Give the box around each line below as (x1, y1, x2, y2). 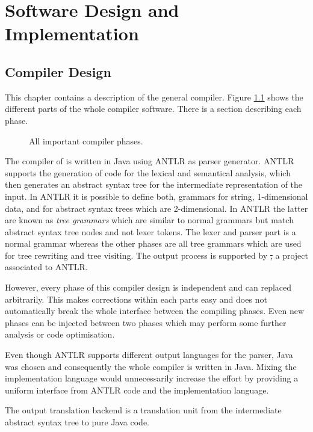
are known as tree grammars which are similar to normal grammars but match (5, 214, 294, 226)
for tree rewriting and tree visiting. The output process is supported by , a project (5, 248, 308, 261)
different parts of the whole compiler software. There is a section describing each (5, 102, 302, 115)
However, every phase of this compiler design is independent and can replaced (5, 281, 292, 294)
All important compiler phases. (29, 134, 143, 147)
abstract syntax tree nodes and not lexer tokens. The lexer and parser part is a (5, 225, 296, 238)
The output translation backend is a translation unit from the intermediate (5, 404, 282, 416)
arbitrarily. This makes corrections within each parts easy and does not (5, 292, 267, 305)
